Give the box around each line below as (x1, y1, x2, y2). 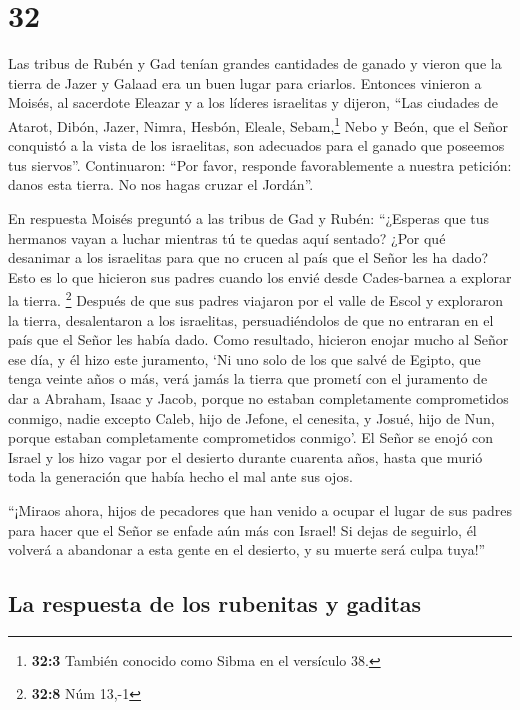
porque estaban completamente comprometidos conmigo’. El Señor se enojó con (8, 427, 494, 448)
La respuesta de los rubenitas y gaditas (8, 588, 422, 619)
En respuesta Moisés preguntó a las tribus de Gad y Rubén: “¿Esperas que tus (8, 207, 490, 228)
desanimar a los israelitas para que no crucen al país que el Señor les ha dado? (8, 247, 489, 268)
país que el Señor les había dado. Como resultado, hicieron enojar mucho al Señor (8, 329, 509, 350)
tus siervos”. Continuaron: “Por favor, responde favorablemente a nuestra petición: (8, 154, 512, 175)
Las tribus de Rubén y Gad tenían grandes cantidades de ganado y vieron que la (8, 53, 502, 74)
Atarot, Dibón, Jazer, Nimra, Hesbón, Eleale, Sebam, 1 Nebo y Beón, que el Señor (8, 112, 508, 136)
